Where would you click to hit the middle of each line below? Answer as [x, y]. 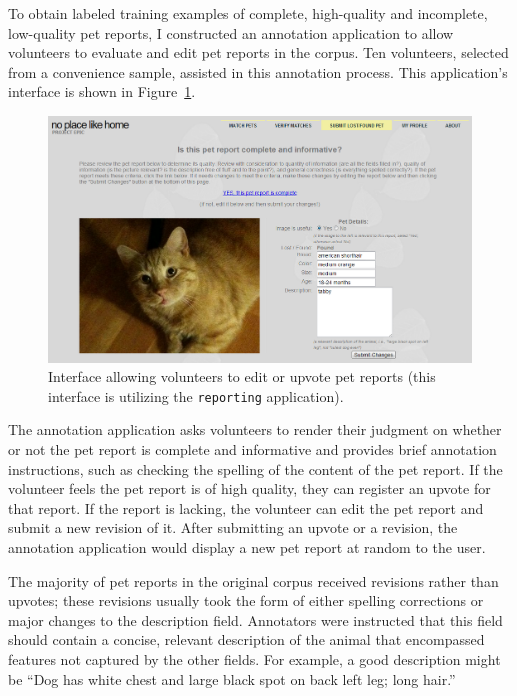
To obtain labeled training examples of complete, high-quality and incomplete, [248, 13]
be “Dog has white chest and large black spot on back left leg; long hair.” [232, 678]
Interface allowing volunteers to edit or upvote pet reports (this [242, 376]
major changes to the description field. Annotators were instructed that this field [255, 619]
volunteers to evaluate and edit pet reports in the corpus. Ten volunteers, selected [258, 52]
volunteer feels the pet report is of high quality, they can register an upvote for [249, 488]
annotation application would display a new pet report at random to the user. [247, 546]
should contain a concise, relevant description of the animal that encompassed [246, 639]
